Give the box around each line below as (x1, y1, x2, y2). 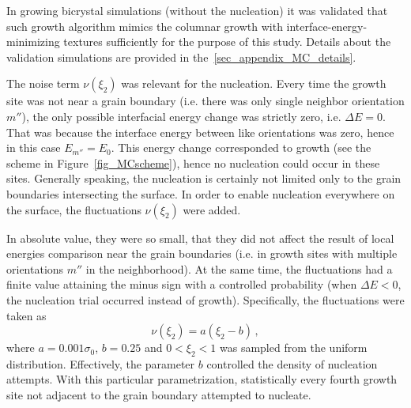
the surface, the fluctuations (6, 201, 141, 217)
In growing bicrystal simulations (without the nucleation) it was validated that (6, 2, 388, 18)
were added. (183, 201, 241, 217)
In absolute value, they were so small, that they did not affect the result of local (6, 229, 394, 246)
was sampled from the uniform (219, 339, 368, 356)
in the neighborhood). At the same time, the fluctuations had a (85, 260, 393, 277)
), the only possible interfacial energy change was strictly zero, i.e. (21, 108, 341, 124)
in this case (6, 139, 61, 156)
